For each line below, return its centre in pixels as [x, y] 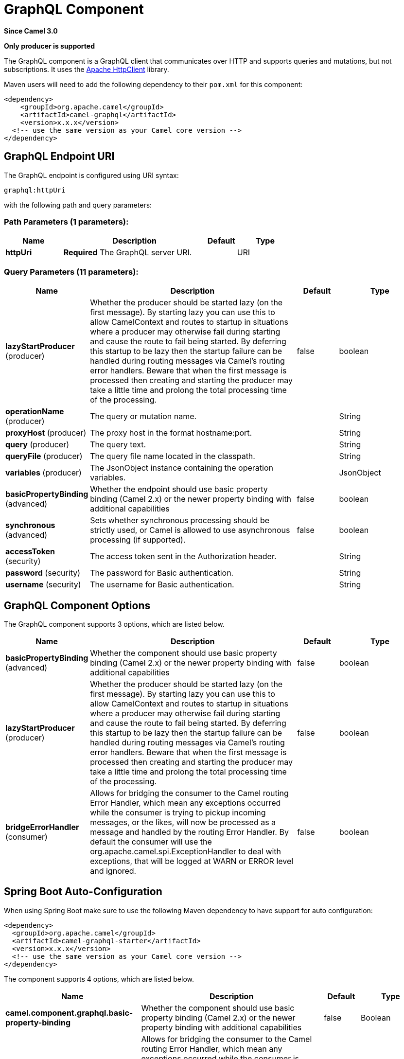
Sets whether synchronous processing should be [180, 521]
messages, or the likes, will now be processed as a [183, 822]
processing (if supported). [138, 540]
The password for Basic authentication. [162, 573]
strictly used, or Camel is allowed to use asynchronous [190, 530]
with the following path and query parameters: [78, 205]
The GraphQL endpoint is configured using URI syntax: [91, 175]
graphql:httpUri [35, 190]
